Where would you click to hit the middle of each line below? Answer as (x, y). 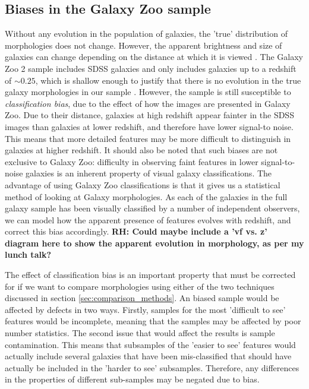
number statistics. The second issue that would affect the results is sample (140, 333)
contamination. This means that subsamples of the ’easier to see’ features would (150, 344)
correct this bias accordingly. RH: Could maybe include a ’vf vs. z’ (136, 231)
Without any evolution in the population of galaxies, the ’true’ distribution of (146, 34)
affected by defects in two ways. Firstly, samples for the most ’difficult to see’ (145, 309)
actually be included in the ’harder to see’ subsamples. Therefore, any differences (152, 367)
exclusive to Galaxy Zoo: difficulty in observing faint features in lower (132, 161)
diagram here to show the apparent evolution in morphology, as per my (154, 243)
